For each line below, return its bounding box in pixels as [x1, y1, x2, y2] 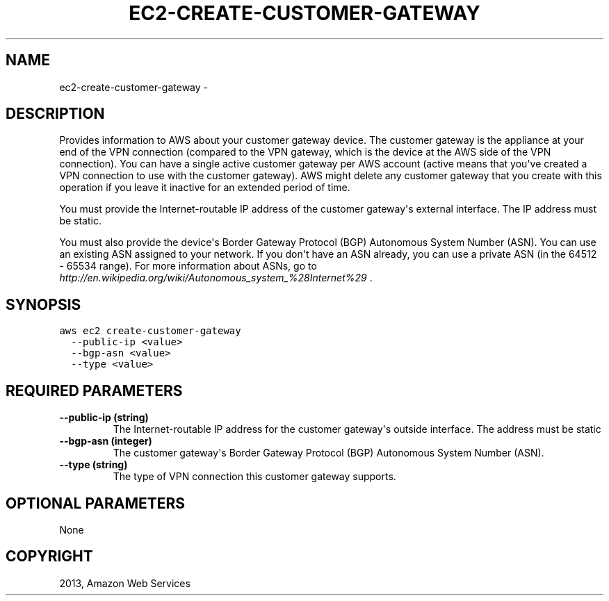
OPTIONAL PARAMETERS [6, 494, 186, 512]
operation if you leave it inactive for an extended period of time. [59, 181, 350, 194]
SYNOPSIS [6, 295, 81, 313]
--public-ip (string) [59, 411, 149, 424]
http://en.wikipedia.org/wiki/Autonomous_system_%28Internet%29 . [59, 272, 373, 284]
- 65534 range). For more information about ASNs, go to [59, 260, 317, 272]
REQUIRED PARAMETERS [6, 381, 183, 400]
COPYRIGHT [6, 548, 93, 566]
